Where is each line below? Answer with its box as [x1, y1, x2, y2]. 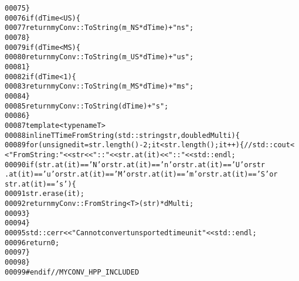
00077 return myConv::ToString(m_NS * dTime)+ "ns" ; [5, 23, 194, 32]
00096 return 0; [5, 238, 60, 247]
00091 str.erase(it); [5, 189, 85, 198]
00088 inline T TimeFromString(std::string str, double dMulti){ [5, 131, 240, 140]
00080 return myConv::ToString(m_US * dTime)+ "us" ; [5, 53, 194, 62]
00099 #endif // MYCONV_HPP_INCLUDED [5, 268, 140, 276]
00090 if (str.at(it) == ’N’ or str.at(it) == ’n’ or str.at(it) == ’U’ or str [5, 160, 265, 169]
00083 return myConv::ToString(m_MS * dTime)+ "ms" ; [5, 82, 194, 91]
